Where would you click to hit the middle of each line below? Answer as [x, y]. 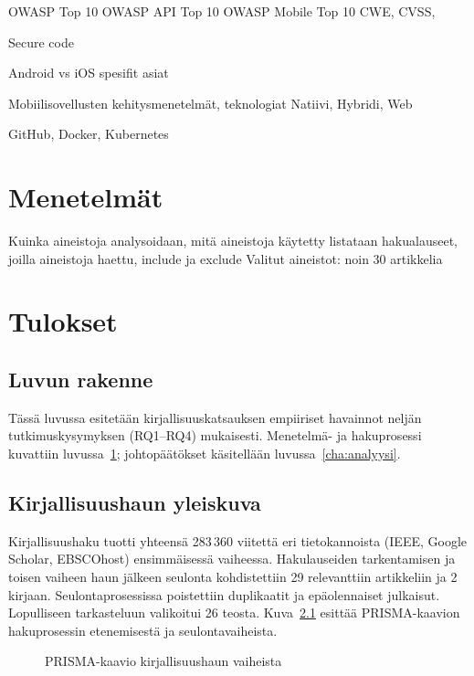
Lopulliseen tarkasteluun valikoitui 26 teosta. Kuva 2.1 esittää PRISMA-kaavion [234, 613]
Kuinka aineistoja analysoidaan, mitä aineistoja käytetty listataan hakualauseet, [233, 241]
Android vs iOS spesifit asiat [89, 73]
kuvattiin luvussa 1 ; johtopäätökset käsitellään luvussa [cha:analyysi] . [205, 454]
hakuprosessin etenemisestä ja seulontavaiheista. [143, 630]
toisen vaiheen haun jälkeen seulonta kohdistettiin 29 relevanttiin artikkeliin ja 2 [233, 577]
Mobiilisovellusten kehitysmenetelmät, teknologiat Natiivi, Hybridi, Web [211, 103]
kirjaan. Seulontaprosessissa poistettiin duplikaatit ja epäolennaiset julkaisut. [224, 594]
